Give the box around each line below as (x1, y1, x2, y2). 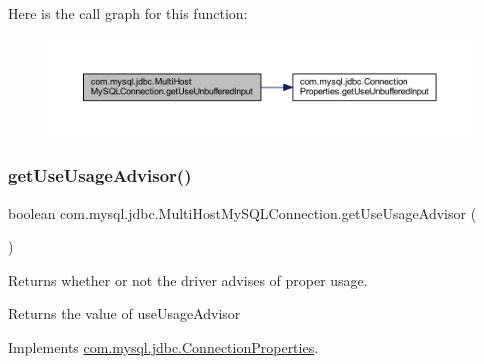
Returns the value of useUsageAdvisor (8, 303, 241, 324)
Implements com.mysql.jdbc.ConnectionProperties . (8, 336, 319, 357)
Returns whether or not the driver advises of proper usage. (8, 269, 368, 290)
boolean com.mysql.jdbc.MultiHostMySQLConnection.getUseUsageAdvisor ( (8, 202, 477, 223)
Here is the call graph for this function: (8, 3, 248, 23)
